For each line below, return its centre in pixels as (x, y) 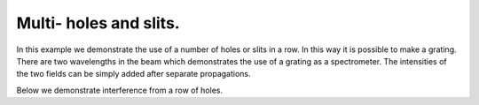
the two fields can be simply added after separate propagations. (133, 74)
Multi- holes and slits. (98, 23)
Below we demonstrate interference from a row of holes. (120, 90)
